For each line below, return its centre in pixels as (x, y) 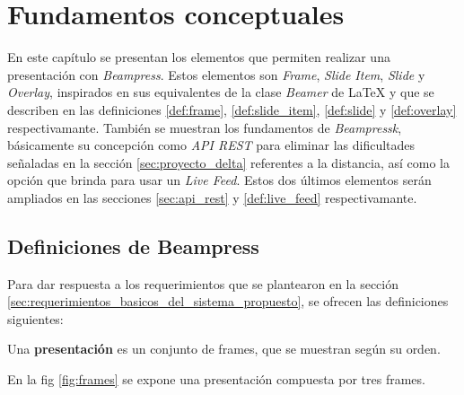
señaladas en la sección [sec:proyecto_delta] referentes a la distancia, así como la (228, 162)
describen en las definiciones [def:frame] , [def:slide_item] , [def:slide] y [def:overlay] (232, 109)
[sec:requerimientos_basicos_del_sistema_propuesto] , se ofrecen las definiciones (228, 301)
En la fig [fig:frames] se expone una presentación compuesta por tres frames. (216, 379)
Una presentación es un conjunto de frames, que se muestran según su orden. (224, 349)
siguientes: (35, 318)
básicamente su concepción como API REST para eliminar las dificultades (211, 145)
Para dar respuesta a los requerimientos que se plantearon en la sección (203, 283)
